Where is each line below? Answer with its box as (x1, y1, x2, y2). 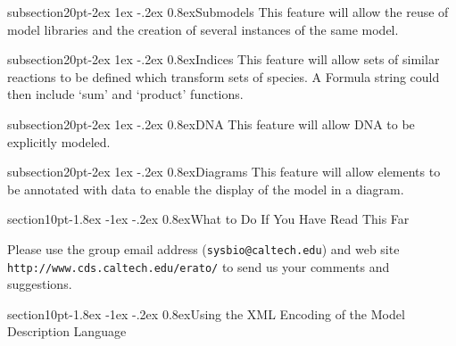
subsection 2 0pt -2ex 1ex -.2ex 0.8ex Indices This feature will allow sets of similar (7, 50, 440, 69)
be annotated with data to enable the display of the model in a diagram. (7, 179, 404, 198)
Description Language (7, 322, 127, 341)
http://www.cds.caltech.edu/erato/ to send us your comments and (7, 257, 390, 276)
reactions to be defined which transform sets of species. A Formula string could (7, 67, 440, 86)
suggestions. (7, 275, 72, 293)
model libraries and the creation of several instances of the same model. (7, 20, 399, 38)
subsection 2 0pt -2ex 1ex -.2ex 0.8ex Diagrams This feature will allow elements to (7, 162, 441, 181)
